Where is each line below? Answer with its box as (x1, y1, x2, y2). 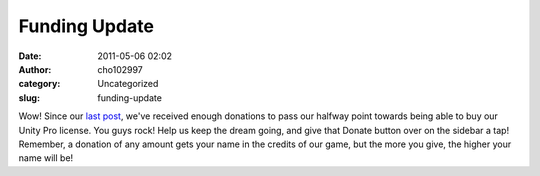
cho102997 (97, 63, 144, 75)
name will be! (18, 152, 74, 164)
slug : (18, 91, 40, 104)
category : (18, 78, 61, 90)
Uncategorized (97, 78, 159, 90)
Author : (18, 63, 52, 75)
